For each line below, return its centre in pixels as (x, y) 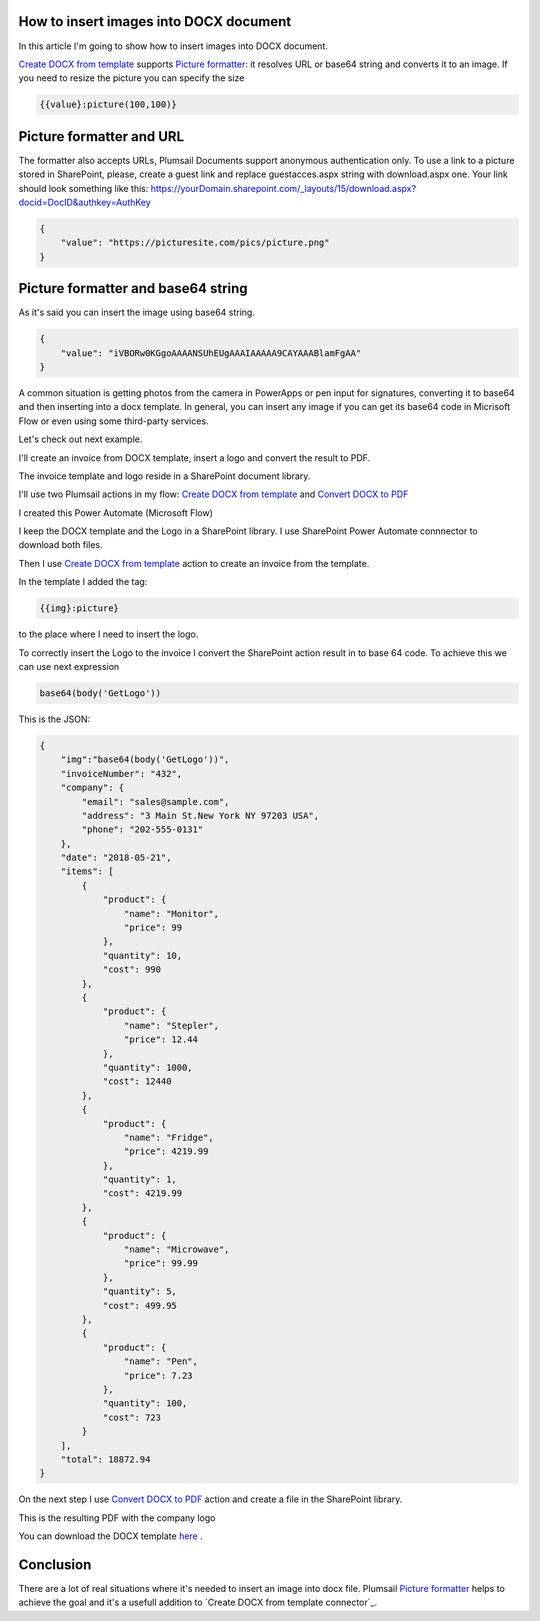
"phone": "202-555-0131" (142, 829)
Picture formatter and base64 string (133, 288)
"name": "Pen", (161, 1361)
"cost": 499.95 (139, 1305)
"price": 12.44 (161, 1039)
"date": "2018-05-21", (116, 858)
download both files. (61, 545)
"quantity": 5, (139, 1291)
